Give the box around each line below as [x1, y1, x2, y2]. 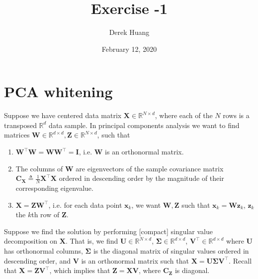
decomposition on [4, 236, 58, 246]
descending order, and [4, 255, 71, 266]
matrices [4, 130, 30, 140]
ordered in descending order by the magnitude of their [59, 173, 224, 183]
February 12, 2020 [101, 43, 157, 54]
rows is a [223, 110, 250, 121]
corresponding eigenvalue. [15, 183, 93, 193]
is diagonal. [174, 265, 210, 276]
